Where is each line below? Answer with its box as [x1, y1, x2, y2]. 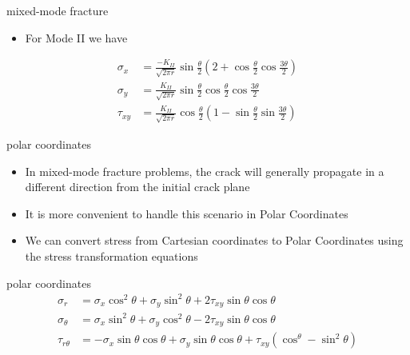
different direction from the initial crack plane [25, 178, 250, 195]
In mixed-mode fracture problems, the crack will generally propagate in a [25, 162, 384, 179]
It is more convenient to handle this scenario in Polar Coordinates [25, 205, 348, 221]
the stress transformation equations [25, 248, 198, 265]
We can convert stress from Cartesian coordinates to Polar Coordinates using [25, 232, 404, 249]
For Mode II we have [25, 29, 128, 46]
